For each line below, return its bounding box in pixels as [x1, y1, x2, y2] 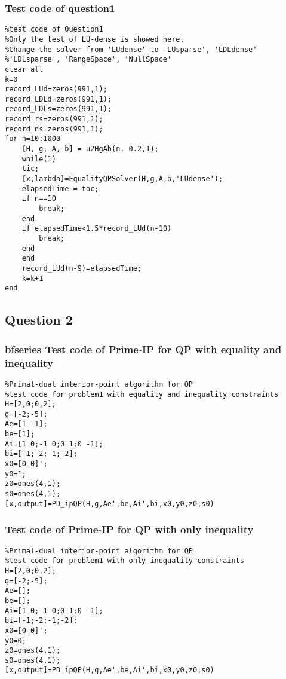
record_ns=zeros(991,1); [5, 124, 103, 133]
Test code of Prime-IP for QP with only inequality [5, 522, 254, 537]
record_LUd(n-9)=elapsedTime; [21, 264, 142, 273]
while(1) [21, 154, 56, 163]
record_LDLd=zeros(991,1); [5, 94, 112, 103]
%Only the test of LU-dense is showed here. [5, 35, 184, 44]
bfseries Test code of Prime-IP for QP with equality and [5, 341, 282, 356]
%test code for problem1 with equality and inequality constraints [5, 390, 279, 399]
